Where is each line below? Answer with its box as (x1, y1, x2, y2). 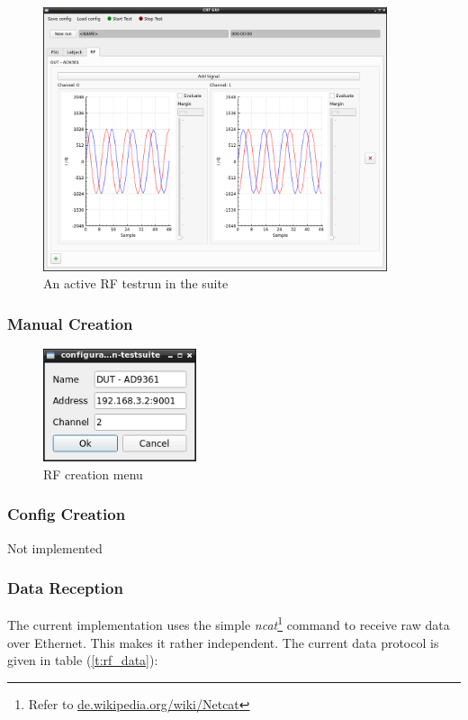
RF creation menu (43, 464, 143, 483)
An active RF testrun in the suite (43, 274, 229, 293)
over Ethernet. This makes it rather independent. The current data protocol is (7, 633, 439, 652)
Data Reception (7, 577, 123, 599)
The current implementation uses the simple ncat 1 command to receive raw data (7, 613, 450, 634)
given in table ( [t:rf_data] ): (7, 651, 158, 670)
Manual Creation (7, 312, 133, 334)
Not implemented (7, 538, 103, 557)
